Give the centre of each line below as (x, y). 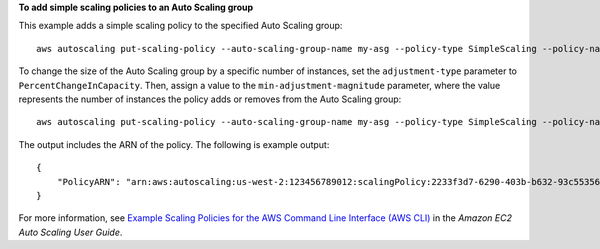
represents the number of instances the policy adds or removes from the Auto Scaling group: (210, 99)
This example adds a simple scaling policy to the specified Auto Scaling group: (180, 26)
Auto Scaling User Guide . (70, 232)
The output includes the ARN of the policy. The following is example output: (174, 144)
